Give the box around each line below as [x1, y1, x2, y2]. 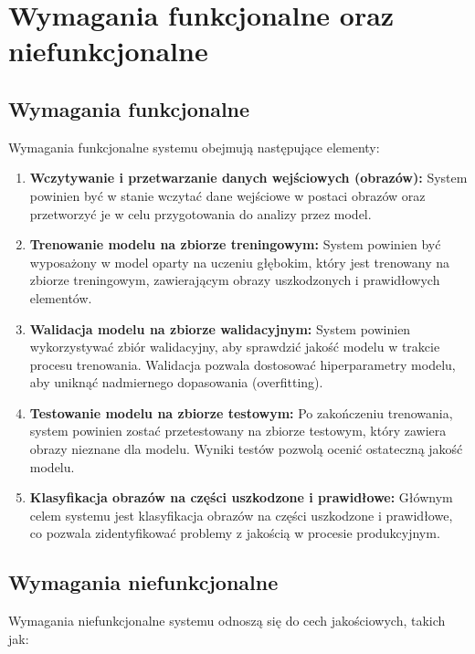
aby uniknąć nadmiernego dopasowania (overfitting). [29, 373, 323, 392]
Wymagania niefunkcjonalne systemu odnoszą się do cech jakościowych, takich [8, 611, 446, 630]
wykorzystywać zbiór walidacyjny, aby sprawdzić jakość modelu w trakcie [29, 337, 440, 356]
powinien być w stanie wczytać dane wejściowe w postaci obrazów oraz [29, 185, 426, 205]
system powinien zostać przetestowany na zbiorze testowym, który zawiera [29, 421, 447, 440]
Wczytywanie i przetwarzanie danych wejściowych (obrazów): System [29, 168, 468, 187]
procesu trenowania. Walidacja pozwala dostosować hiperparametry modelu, [29, 354, 456, 374]
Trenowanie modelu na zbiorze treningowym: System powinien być [29, 235, 441, 254]
